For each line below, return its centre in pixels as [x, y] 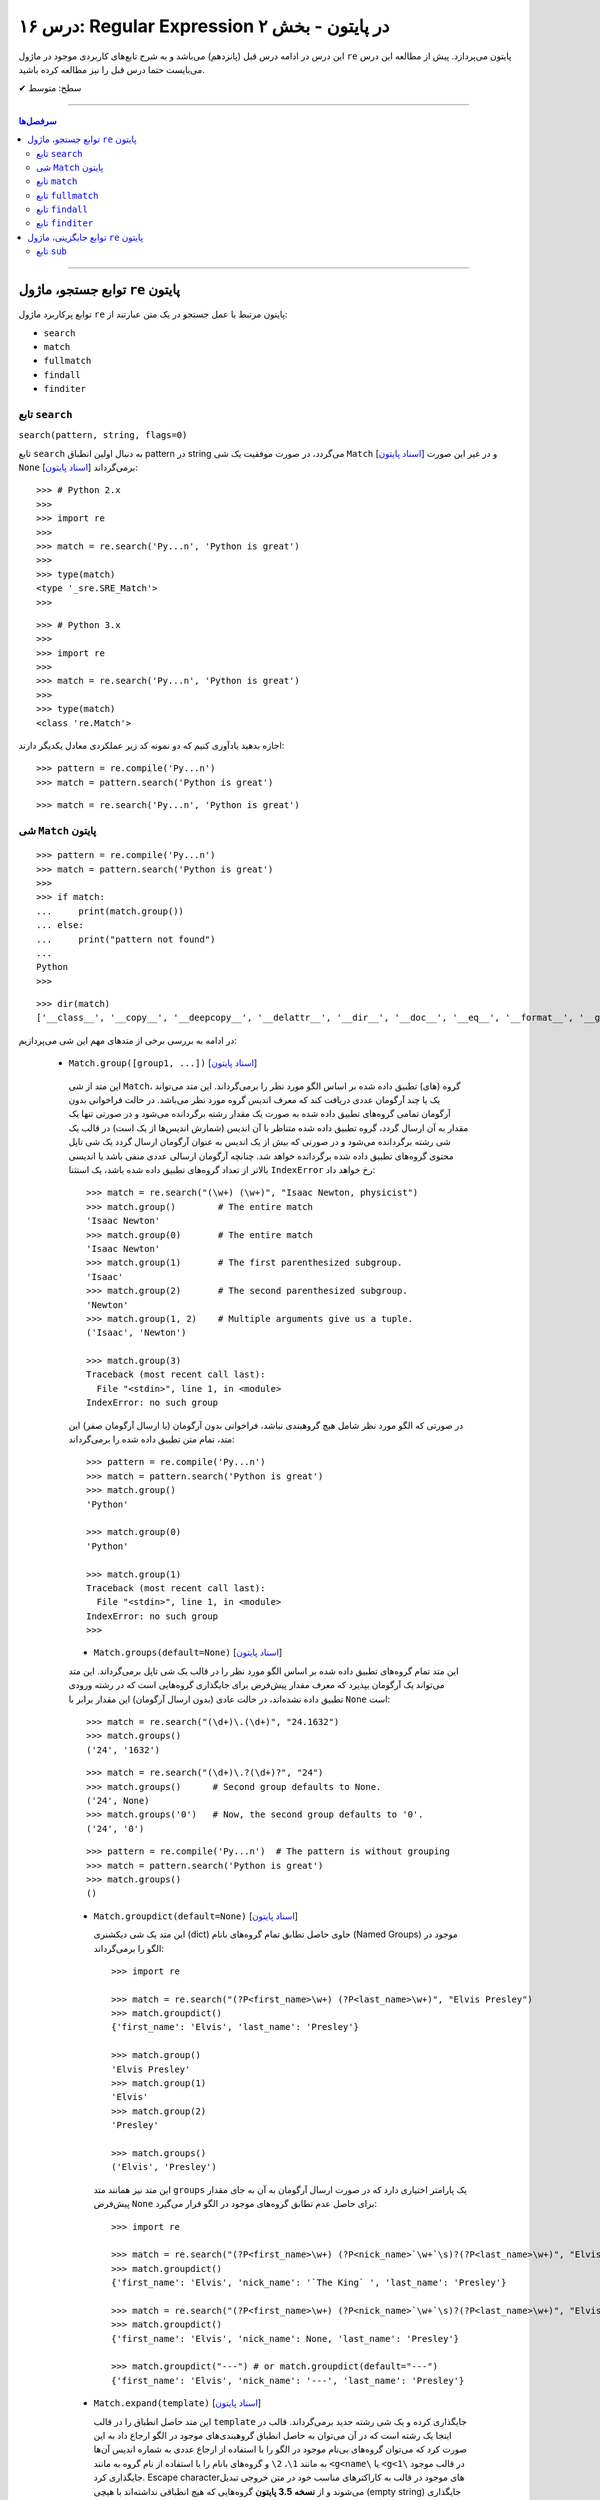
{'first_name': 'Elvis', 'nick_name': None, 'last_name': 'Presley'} [285, 2338]
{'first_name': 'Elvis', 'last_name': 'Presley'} [235, 2027]
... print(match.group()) [110, 911]
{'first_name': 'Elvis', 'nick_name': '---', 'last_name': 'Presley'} [288, 2380]
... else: [60, 925]
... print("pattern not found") [126, 939]
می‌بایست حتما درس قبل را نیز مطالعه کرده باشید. [111, 69]
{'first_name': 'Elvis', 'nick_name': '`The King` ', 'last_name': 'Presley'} [309, 2283]
